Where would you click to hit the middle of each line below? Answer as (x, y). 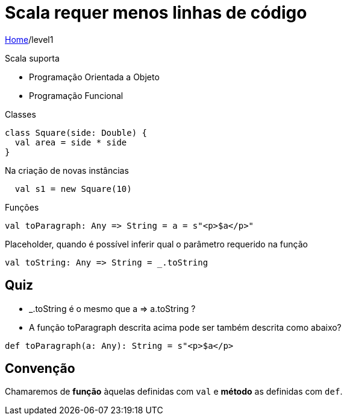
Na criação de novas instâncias (67, 170)
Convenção (40, 369)
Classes (20, 114)
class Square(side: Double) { (76, 132)
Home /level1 (29, 39)
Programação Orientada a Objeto (94, 77)
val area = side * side (71, 142)
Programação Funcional (76, 95)
